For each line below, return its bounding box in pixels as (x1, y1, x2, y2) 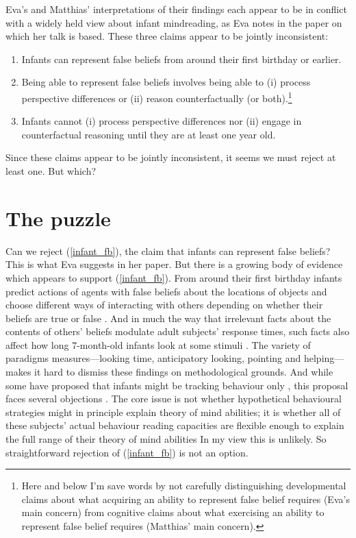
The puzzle (5, 204, 111, 232)
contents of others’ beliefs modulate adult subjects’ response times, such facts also (5, 324, 350, 339)
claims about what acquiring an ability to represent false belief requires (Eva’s (21, 491, 350, 506)
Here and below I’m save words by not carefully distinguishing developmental (21, 478, 346, 493)
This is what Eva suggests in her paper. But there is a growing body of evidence (5, 257, 343, 271)
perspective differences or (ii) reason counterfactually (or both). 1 (21, 88, 292, 105)
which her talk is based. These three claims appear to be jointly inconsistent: (5, 29, 329, 43)
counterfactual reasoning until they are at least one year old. (21, 127, 276, 141)
